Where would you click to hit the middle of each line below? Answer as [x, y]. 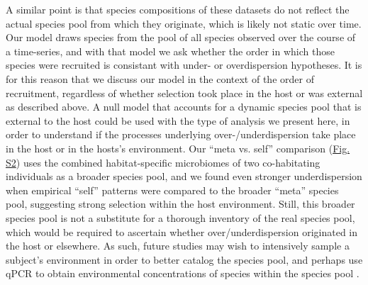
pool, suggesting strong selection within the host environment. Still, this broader [180, 204]
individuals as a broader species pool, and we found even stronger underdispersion [184, 176]
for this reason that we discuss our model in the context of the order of [160, 78]
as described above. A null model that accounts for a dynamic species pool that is [184, 107]
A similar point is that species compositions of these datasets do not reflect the [178, 9]
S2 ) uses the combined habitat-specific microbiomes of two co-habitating [163, 162]
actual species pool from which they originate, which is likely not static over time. [184, 23]
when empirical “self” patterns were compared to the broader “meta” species [172, 190]
